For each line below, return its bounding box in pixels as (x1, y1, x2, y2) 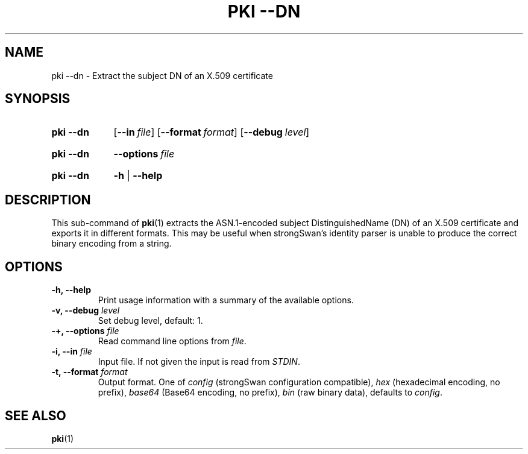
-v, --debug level (51, 305, 120, 316)
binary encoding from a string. (51, 238, 172, 249)
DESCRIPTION (5, 192, 91, 207)
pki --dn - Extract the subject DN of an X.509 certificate (51, 70, 273, 81)
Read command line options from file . (98, 336, 247, 347)
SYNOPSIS (5, 91, 71, 107)
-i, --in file (51, 346, 92, 357)
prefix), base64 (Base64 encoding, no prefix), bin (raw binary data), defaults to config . (98, 387, 442, 398)
